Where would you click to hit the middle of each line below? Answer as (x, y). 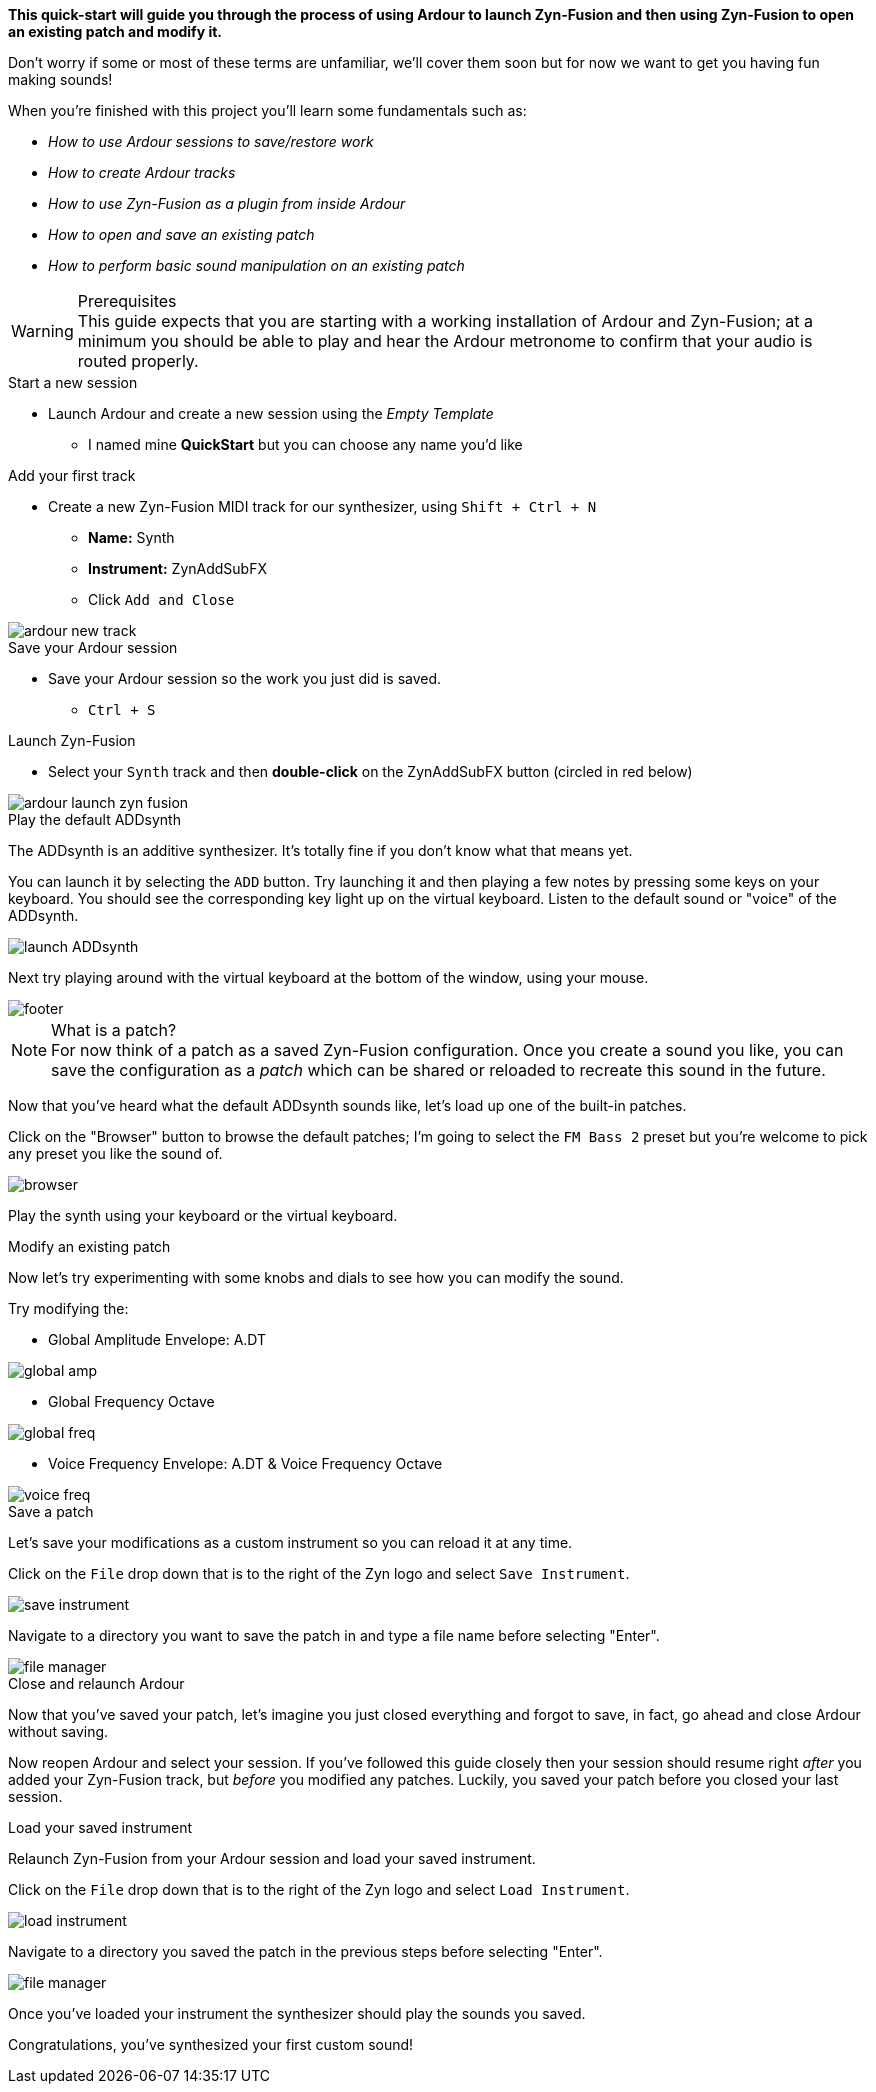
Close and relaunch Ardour (96, 1683)
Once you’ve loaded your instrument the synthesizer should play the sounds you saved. (297, 2013)
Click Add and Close (161, 599)
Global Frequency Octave (131, 1401)
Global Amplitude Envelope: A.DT (157, 1339)
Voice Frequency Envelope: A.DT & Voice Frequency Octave (245, 1463)
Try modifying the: (68, 1308)
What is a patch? (114, 1030)
